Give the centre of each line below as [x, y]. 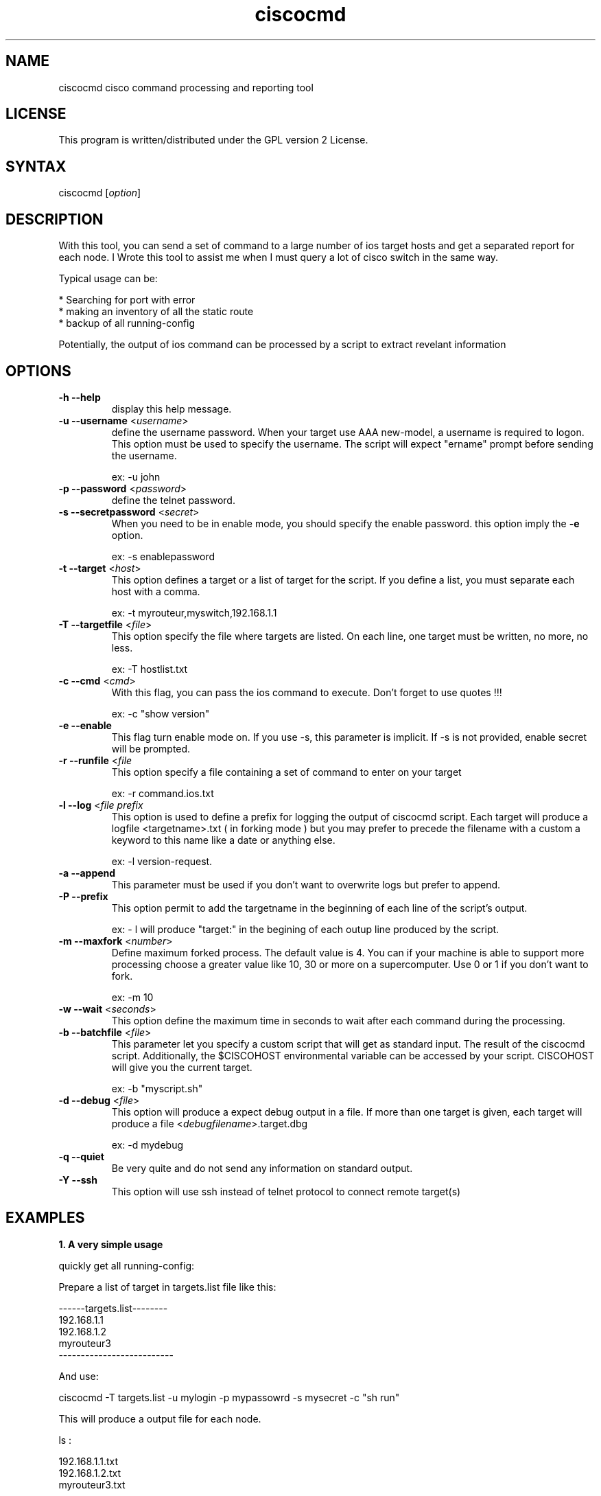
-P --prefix [83, 896]
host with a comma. [156, 591]
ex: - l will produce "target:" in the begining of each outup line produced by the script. [305, 929]
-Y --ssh [78, 1179]
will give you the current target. [182, 1067]
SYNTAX [36, 166]
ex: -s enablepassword [163, 556]
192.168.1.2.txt [90, 1473]
